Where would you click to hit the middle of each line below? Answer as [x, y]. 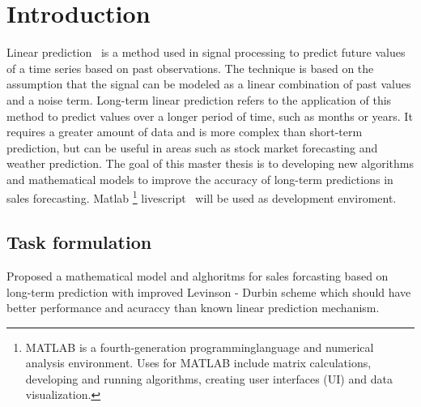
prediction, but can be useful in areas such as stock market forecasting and [192, 147]
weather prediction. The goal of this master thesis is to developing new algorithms [210, 163]
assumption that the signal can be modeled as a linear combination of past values [209, 84]
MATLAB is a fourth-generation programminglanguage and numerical [200, 347]
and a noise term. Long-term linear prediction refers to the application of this [199, 99]
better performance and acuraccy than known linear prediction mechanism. [193, 308]
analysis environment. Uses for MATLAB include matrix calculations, [198, 363]
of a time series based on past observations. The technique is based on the [190, 68]
